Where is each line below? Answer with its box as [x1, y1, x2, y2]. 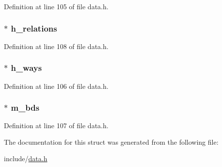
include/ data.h [4, 153, 48, 163]
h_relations [11, 22, 57, 34]
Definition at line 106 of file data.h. [4, 81, 109, 91]
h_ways [11, 62, 42, 74]
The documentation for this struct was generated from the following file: [4, 137, 219, 147]
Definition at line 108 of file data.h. [4, 41, 109, 51]
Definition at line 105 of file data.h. [4, 1, 109, 11]
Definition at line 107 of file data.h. [4, 120, 109, 131]
